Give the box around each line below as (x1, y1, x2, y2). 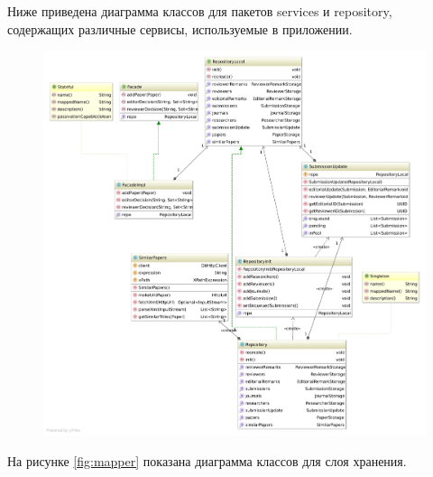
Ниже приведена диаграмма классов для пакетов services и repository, (7, 2, 392, 20)
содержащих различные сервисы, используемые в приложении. (7, 19, 353, 38)
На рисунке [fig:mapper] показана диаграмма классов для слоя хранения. (7, 451, 407, 470)
